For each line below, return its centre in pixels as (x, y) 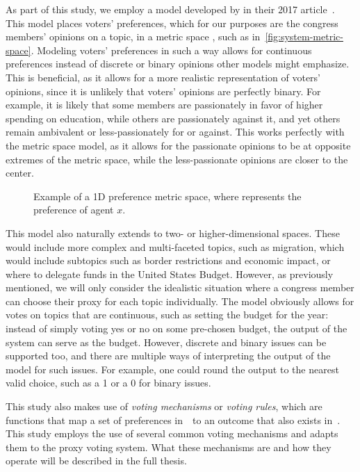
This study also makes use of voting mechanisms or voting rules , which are (164, 406)
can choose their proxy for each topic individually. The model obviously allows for (180, 301)
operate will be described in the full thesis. (96, 461)
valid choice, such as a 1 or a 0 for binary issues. (108, 383)
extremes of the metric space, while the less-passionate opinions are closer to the (177, 159)
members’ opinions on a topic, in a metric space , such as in (133, 36)
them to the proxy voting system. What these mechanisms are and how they (169, 447)
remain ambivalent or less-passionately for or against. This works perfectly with (175, 132)
